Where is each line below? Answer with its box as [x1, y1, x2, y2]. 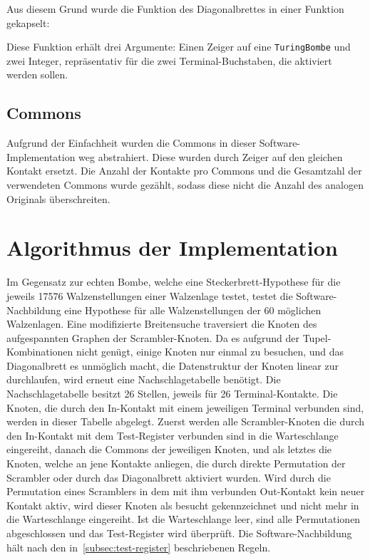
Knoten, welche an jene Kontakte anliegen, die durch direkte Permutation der [6, 456, 346, 471]
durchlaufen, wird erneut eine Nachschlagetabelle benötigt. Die [6, 372, 281, 387]
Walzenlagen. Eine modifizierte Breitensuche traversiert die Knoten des [6, 316, 317, 331]
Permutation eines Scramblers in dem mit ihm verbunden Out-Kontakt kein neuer [6, 484, 365, 499]
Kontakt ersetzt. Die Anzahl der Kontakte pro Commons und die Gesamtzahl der [6, 163, 362, 178]
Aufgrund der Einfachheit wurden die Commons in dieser [6, 135, 257, 150]
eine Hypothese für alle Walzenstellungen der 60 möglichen [64, 302, 322, 317]
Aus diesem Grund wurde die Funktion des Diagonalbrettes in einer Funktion [6, 1, 344, 16]
